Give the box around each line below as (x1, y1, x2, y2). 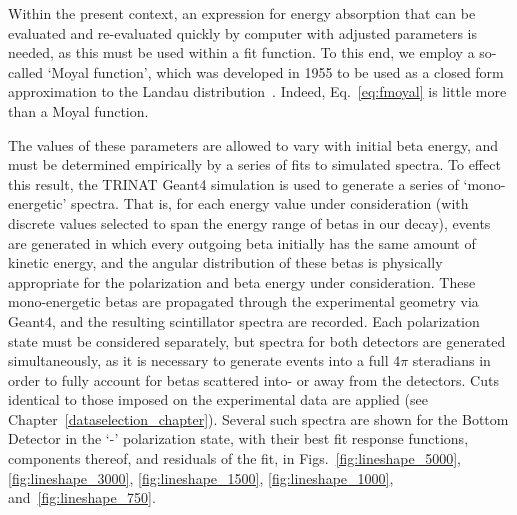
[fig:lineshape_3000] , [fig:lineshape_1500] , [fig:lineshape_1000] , (8, 467, 394, 488)
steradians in (412, 350, 491, 371)
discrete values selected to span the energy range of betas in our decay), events (8, 212, 491, 233)
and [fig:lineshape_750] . (8, 487, 156, 508)
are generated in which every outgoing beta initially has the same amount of (8, 232, 476, 253)
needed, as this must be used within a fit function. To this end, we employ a (8, 42, 475, 63)
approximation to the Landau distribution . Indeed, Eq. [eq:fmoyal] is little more (8, 81, 507, 102)
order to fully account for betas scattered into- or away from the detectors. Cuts (8, 369, 499, 390)
